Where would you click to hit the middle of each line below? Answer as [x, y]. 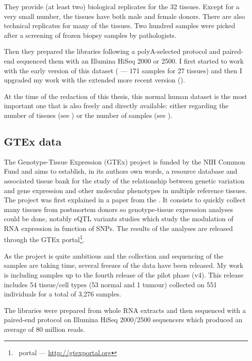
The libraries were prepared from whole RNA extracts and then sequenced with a [125, 310]
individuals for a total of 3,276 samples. [63, 294]
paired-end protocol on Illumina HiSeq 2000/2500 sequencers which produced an [123, 320]
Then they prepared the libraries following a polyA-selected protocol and [112, 51]
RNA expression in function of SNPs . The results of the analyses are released [118, 228]
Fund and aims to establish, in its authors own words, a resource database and [121, 171]
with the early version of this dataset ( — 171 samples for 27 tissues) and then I [123, 70]
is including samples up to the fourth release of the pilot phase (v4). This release [124, 274]
